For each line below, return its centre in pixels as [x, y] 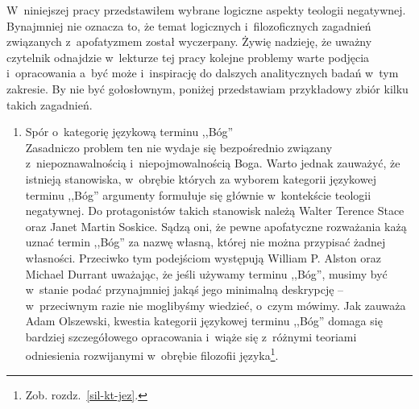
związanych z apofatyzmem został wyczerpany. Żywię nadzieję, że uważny [189, 41]
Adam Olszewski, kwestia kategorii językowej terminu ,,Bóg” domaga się [204, 321]
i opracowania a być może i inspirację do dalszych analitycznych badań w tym [203, 73]
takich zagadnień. [50, 104]
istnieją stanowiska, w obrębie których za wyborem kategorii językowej [201, 178]
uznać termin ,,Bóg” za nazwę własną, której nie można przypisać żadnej [205, 242]
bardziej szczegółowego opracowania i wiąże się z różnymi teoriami [191, 336]
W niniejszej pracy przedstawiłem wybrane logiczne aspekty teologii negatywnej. [206, 10]
